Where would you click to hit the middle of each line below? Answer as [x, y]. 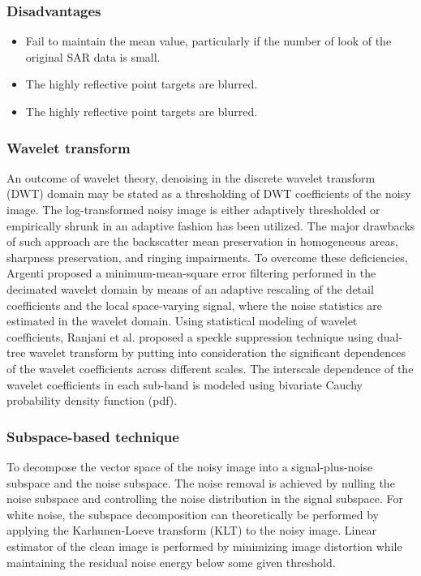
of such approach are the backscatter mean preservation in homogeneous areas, [202, 241]
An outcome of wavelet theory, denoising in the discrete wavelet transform [191, 177]
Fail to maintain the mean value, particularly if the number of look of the [208, 41]
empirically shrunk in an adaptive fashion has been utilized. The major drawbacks [211, 225]
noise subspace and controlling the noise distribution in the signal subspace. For [205, 499]
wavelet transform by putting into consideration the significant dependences [218, 352]
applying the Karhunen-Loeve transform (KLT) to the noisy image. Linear [191, 530]
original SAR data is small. [93, 56]
